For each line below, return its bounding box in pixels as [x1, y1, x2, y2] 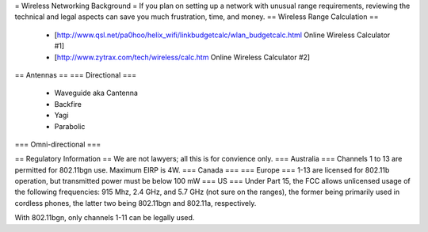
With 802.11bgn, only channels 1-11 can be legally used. [14, 213, 195, 222]
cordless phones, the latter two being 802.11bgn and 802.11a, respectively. [14, 198, 257, 207]
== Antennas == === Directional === [14, 70, 137, 79]
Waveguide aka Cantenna [54, 88, 139, 98]
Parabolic [54, 121, 86, 131]
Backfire [54, 99, 82, 108]
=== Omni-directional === [14, 139, 101, 149]
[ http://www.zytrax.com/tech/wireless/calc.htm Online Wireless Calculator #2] [54, 52, 311, 62]
